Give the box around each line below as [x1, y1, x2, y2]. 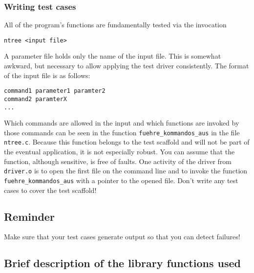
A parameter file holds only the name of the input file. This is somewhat [4, 51, 221, 61]
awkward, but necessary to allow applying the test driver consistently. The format [4, 61, 249, 71]
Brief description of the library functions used [4, 255, 241, 271]
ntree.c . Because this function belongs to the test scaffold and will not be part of [4, 137, 250, 147]
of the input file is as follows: [4, 70, 90, 80]
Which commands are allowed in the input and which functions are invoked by [4, 118, 239, 128]
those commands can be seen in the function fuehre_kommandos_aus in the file [4, 127, 240, 137]
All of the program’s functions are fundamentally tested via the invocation [4, 20, 227, 30]
